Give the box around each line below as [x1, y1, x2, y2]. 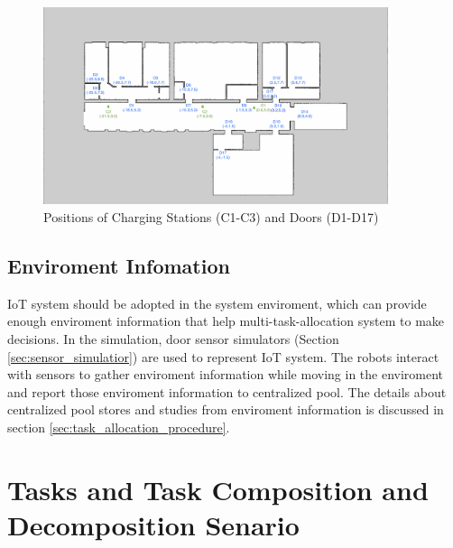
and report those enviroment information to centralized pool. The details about [7, 382, 447, 401]
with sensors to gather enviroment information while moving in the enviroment [7, 365, 444, 384]
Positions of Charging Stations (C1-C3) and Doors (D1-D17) [43, 207, 379, 226]
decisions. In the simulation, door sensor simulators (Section [7, 329, 339, 348]
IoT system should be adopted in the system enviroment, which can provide [7, 293, 427, 312]
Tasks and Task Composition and [7, 470, 429, 507]
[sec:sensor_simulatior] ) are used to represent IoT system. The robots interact [7, 347, 439, 366]
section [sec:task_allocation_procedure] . [7, 417, 230, 436]
